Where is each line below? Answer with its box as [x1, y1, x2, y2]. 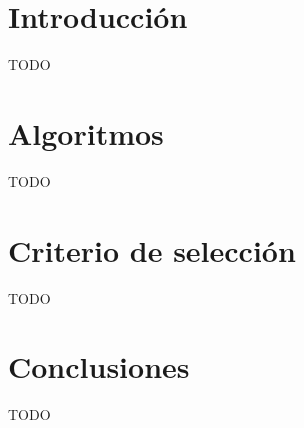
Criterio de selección [8, 229, 296, 270]
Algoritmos [8, 112, 164, 153]
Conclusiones [8, 346, 190, 387]
